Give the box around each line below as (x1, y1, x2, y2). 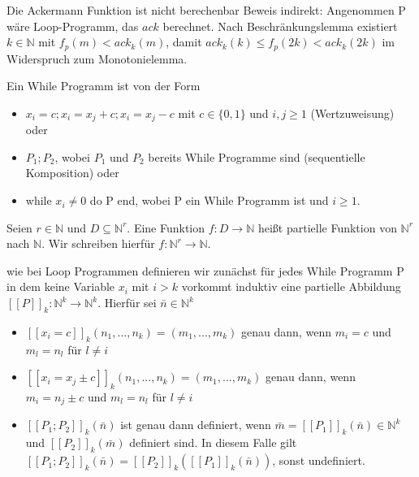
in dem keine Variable (6, 278, 115, 295)
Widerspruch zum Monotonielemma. (6, 50, 188, 67)
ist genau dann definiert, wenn (120, 416, 271, 433)
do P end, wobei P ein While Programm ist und (89, 192, 329, 209)
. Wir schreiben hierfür (41, 235, 155, 252)
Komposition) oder (25, 164, 119, 181)
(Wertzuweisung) (310, 104, 395, 121)
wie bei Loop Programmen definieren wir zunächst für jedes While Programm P (6, 262, 404, 279)
